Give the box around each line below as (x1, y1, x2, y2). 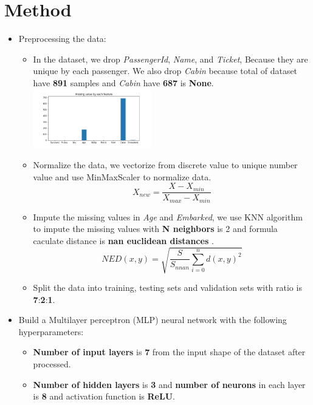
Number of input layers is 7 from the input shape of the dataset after (33, 345, 306, 358)
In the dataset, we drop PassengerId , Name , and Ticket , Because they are (33, 52, 308, 65)
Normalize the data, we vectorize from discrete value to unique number (33, 158, 298, 171)
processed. (33, 358, 71, 370)
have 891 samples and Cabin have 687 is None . (33, 76, 214, 89)
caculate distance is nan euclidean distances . (33, 234, 214, 247)
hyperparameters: (18, 325, 84, 338)
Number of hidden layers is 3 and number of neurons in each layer (33, 378, 306, 390)
